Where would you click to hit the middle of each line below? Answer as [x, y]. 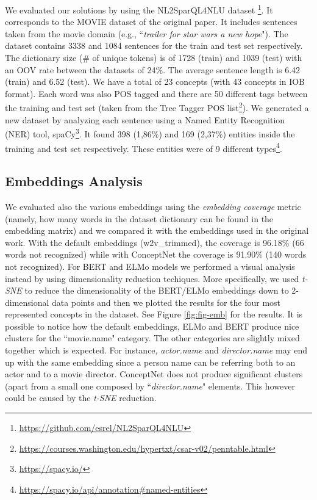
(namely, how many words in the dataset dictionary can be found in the [139, 218]
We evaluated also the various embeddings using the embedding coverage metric [153, 206]
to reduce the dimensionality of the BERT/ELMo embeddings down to [157, 290]
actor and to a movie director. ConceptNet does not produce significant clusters [154, 374]
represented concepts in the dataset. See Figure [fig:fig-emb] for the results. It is [154, 314]
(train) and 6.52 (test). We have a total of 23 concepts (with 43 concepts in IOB [155, 82]
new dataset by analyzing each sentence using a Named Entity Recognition [145, 119]
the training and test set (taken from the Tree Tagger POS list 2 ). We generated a [157, 107]
